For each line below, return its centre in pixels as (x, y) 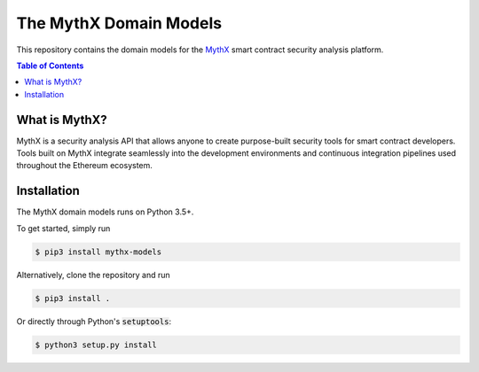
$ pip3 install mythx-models (98, 252)
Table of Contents (50, 66)
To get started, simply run (63, 228)
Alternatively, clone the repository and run (93, 275)
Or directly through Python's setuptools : (94, 321)
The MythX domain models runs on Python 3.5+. (105, 212)
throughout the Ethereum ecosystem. (84, 166)
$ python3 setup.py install (96, 345)
